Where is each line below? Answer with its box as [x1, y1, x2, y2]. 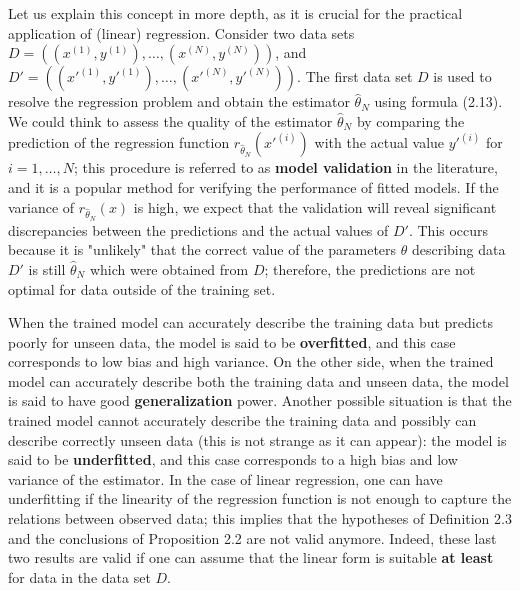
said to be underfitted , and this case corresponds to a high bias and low [8, 449, 458, 470]
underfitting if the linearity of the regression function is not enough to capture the [8, 488, 512, 509]
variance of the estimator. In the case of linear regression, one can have [8, 468, 443, 489]
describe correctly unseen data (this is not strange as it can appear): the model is [8, 429, 507, 450]
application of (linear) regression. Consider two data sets [8, 22, 355, 43]
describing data [411, 239, 506, 260]
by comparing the [356, 110, 465, 131]
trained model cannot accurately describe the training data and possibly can [8, 410, 477, 431]
